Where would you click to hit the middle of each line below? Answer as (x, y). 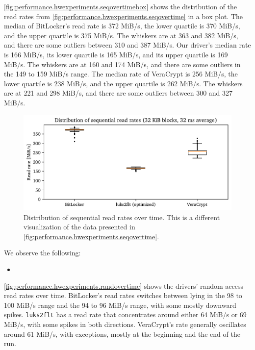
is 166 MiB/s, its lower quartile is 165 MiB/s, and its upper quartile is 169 (116, 54)
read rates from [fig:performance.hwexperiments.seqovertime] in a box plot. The (124, 16)
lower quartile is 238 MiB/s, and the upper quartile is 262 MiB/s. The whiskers (123, 83)
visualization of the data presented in (79, 227)
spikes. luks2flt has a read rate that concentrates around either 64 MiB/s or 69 (125, 314)
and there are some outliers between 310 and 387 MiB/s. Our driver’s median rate (127, 45)
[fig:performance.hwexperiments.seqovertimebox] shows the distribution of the (121, 6)
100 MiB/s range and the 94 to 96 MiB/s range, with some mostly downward (120, 305)
